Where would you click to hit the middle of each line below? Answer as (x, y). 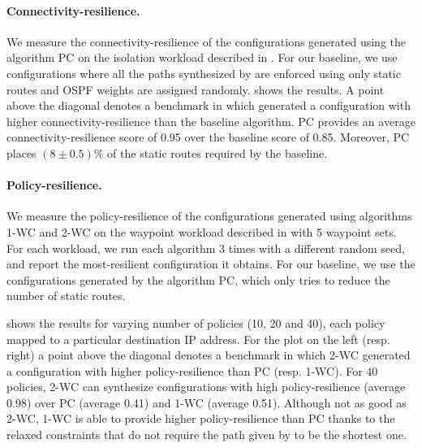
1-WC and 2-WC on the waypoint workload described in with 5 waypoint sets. (202, 231)
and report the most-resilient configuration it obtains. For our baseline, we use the (211, 264)
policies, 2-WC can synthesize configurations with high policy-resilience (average (206, 387)
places (22, 152)
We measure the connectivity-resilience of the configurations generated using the (206, 41)
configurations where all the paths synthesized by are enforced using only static (204, 73)
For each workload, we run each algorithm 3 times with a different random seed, (206, 248)
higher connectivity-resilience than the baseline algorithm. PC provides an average (211, 121)
